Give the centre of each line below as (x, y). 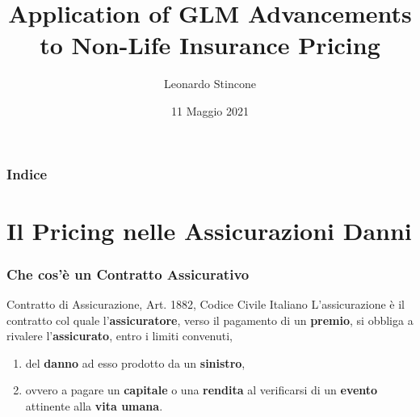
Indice (27, 173)
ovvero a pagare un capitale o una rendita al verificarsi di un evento (202, 390)
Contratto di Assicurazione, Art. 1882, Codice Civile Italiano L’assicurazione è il (206, 304)
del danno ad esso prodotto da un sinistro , (135, 362)
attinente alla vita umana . (94, 405)
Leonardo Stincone (210, 84)
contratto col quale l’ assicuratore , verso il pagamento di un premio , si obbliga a (210, 320)
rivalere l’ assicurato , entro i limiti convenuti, (120, 336)
